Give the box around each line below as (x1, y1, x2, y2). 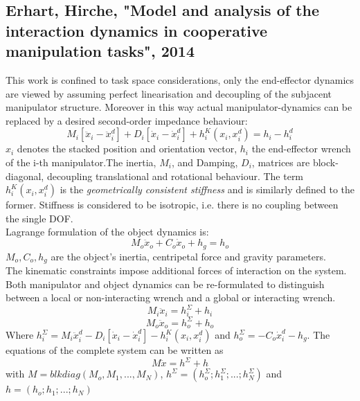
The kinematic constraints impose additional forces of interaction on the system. (6, 263, 347, 278)
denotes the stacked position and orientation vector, (17, 141, 237, 156)
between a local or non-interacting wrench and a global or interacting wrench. (6, 290, 336, 305)
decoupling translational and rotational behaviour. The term (46, 168, 304, 183)
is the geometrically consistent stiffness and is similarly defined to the (60, 182, 355, 197)
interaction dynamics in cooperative (6, 19, 268, 41)
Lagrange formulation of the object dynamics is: (6, 224, 209, 239)
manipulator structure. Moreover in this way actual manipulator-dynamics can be (6, 100, 352, 114)
